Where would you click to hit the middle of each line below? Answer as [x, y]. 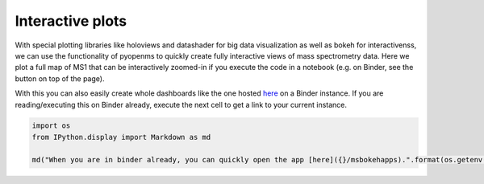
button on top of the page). [60, 78]
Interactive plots [71, 21]
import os [51, 126]
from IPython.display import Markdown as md [121, 137]
